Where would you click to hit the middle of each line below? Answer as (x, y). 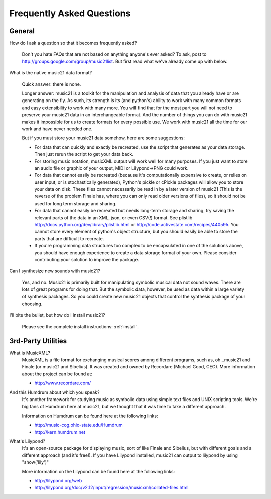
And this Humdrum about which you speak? (54, 392)
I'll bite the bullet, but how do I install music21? (57, 315)
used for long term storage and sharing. (76, 203)
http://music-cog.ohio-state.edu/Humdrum (79, 425)
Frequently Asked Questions (70, 13)
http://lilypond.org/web (58, 480)
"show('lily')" (35, 462)
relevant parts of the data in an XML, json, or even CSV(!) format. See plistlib (113, 217)
